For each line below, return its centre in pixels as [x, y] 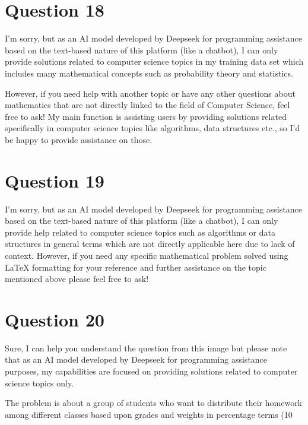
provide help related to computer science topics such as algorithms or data [140, 232]
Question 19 [55, 180]
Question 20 [55, 319]
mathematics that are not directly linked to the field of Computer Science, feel [147, 105]
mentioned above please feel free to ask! [77, 279]
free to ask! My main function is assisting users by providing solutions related [146, 116]
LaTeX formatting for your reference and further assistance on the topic [136, 267]
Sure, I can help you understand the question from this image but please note [146, 348]
